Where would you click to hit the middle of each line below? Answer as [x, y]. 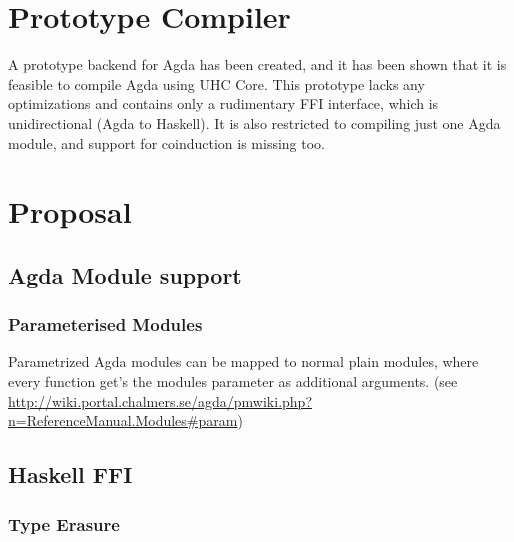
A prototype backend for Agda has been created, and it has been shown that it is [257, 64]
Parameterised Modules [105, 324]
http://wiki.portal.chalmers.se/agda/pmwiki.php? [160, 400]
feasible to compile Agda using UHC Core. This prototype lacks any [216, 83]
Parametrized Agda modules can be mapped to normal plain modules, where [243, 361]
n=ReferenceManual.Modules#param [123, 420]
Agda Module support [125, 274]
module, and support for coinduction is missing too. [166, 142]
